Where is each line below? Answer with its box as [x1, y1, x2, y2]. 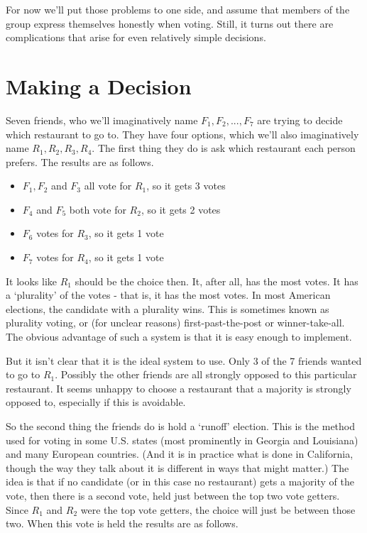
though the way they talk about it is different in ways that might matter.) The [6, 460, 349, 475]
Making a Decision [6, 71, 192, 100]
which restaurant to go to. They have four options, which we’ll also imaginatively [6, 126, 359, 141]
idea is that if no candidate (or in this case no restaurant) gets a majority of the [6, 474, 354, 489]
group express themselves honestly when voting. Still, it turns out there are [6, 16, 334, 31]
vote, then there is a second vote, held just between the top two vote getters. [6, 488, 340, 502]
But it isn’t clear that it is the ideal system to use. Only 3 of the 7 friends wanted [6, 353, 362, 368]
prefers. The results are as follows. [6, 154, 154, 169]
